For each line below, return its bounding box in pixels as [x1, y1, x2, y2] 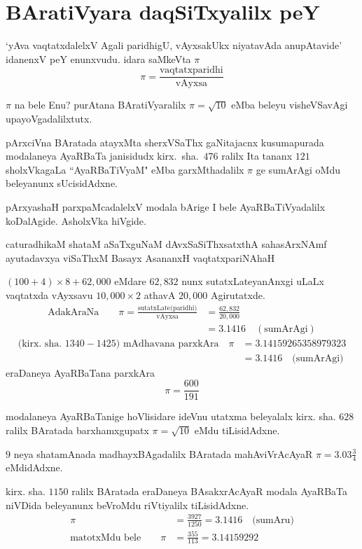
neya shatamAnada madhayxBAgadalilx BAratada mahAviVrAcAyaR [13, 446, 313, 461]
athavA [144, 287, 176, 302]
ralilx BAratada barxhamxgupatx [6, 423, 149, 438]
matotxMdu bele [70, 532, 141, 543]
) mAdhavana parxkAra [116, 338, 219, 349]
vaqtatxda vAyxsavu [6, 287, 93, 302]
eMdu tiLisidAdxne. [194, 423, 280, 438]
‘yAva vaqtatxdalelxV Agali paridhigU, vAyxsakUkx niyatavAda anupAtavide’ [6, 38, 342, 53]
